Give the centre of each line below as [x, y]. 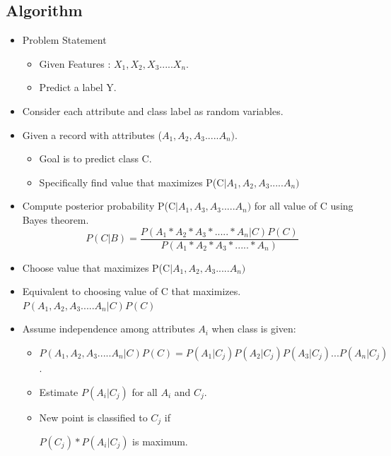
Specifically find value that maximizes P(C [132, 182]
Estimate [59, 391]
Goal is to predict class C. [95, 158]
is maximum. [160, 442]
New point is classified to [93, 417]
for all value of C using [304, 206]
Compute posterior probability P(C [99, 206]
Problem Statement [64, 40]
